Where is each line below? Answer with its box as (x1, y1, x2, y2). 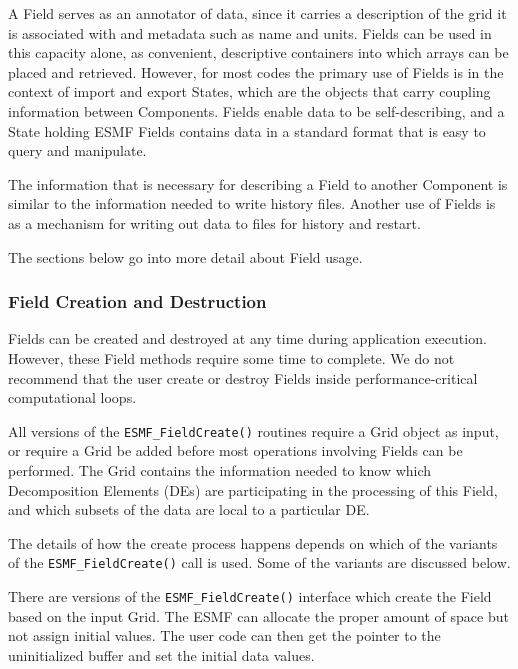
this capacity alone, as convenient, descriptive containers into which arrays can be (8, 42, 509, 63)
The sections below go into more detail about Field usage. (8, 246, 363, 267)
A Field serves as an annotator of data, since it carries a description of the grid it (8, 3, 507, 23)
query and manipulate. (8, 140, 147, 161)
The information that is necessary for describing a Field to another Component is (8, 173, 508, 194)
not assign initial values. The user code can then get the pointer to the (8, 625, 441, 646)
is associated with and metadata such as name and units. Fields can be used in (8, 22, 492, 43)
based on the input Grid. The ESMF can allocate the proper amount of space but (8, 605, 509, 626)
